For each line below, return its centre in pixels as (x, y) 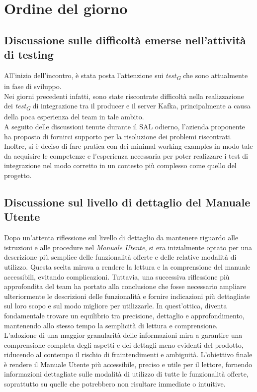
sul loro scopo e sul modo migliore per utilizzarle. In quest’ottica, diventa (116, 306)
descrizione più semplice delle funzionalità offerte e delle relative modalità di (120, 257)
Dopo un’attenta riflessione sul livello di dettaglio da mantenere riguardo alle (121, 238)
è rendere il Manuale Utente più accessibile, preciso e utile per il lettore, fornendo (128, 364)
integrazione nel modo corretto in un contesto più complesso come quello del (120, 165)
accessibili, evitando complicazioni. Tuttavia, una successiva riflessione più (117, 276)
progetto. (18, 175)
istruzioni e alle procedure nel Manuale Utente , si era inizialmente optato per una (128, 247)
